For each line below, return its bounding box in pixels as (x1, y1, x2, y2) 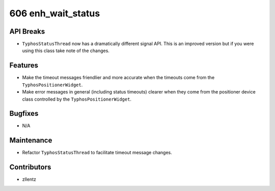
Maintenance (9, 136, 52, 145)
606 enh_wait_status (9, 8, 100, 19)
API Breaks (9, 27, 45, 36)
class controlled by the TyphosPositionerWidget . (22, 96, 132, 102)
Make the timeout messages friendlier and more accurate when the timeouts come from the (22, 75, 215, 81)
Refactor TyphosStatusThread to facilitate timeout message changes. (22, 150, 173, 156)
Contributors (9, 163, 51, 172)
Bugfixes (9, 109, 39, 118)
